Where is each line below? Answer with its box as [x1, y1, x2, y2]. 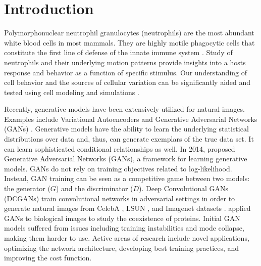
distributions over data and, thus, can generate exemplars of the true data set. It [4, 134, 254, 144]
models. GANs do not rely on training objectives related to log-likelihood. [4, 163, 232, 173]
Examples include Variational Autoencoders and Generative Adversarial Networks [4, 113, 257, 124]
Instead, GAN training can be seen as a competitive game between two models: [4, 173, 250, 184]
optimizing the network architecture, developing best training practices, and [4, 242, 239, 253]
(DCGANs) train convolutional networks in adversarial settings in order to [4, 193, 235, 203]
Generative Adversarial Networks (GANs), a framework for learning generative [4, 153, 247, 164]
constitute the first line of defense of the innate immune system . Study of [4, 47, 233, 58]
